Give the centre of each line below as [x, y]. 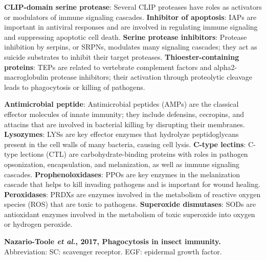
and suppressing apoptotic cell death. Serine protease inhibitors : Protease [126, 37]
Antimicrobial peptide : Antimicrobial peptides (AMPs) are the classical [121, 104]
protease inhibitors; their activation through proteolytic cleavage [151, 77]
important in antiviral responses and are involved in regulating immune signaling [131, 27]
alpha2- [226, 67]
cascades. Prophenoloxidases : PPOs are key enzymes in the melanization [122, 174]
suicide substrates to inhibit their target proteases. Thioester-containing [122, 56]
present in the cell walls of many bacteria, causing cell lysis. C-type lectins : [125, 144]
